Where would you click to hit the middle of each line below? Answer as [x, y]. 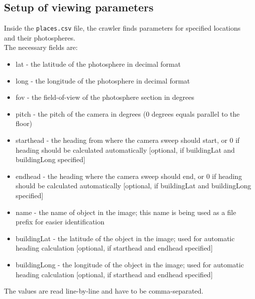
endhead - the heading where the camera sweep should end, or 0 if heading [129, 176]
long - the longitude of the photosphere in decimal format [103, 80]
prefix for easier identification [60, 222]
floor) [24, 123]
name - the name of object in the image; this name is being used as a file [126, 212]
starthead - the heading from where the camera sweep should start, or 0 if [127, 140]
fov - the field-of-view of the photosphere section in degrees [105, 97]
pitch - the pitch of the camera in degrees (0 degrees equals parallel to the [127, 113]
